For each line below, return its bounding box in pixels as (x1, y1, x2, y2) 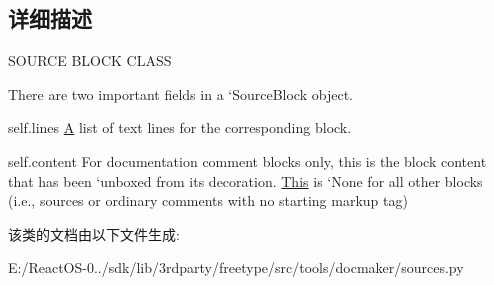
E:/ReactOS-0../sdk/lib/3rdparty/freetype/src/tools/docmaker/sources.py (8, 257, 464, 278)
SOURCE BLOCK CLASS (8, 50, 172, 71)
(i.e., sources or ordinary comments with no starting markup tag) (8, 190, 408, 211)
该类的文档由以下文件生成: (8, 223, 180, 244)
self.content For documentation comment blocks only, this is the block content (8, 150, 487, 171)
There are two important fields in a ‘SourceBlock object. (8, 83, 353, 104)
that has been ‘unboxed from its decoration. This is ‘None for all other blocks (8, 170, 483, 191)
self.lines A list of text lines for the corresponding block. (8, 117, 352, 138)
